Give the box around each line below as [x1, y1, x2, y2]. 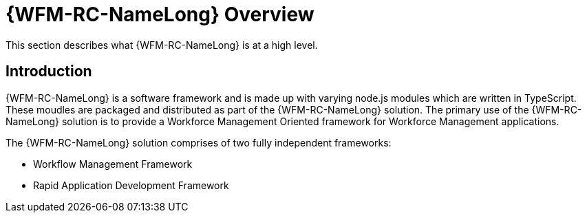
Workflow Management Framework [33, 157, 193, 170]
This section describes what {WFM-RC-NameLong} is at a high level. [6, 39, 318, 51]
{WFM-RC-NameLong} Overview [6, 3, 314, 26]
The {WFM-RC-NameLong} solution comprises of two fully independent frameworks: [6, 136, 392, 149]
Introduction [6, 63, 92, 80]
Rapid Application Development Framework [33, 179, 229, 191]
